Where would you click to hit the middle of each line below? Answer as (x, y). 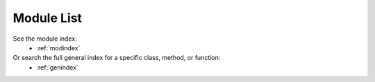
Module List (48, 18)
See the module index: (45, 39)
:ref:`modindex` (58, 48)
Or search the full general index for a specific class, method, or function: (117, 58)
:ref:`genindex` (58, 67)
